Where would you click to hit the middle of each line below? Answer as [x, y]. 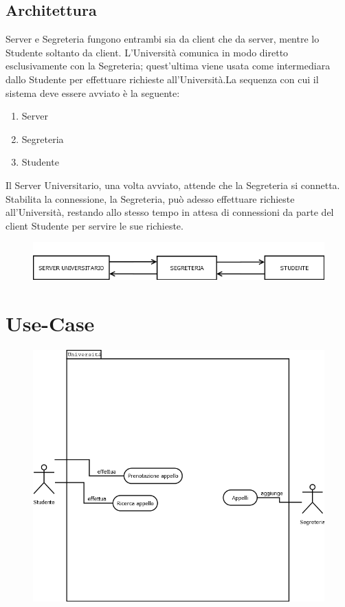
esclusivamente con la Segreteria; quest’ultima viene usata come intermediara [168, 66]
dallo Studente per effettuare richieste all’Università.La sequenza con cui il [162, 79]
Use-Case [50, 323]
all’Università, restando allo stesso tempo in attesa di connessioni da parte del [170, 212]
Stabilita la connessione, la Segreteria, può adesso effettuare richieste [150, 198]
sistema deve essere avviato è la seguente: [93, 92]
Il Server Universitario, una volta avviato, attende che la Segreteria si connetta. [173, 185]
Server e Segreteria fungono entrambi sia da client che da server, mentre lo [163, 39]
